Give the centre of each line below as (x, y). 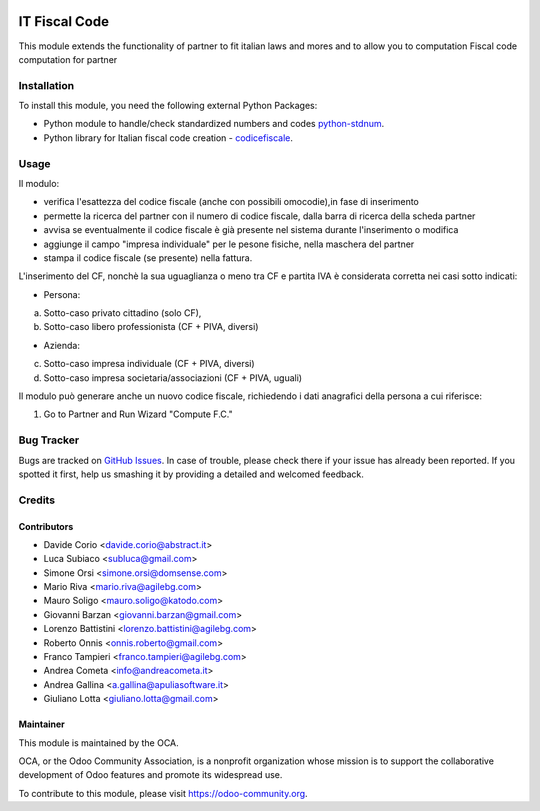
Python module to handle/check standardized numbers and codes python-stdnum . (214, 124)
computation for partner (68, 59)
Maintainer (41, 724)
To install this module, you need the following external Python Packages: (168, 106)
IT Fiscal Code (64, 21)
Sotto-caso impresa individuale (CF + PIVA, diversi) (149, 364)
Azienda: (61, 345)
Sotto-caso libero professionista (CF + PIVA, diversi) (151, 327)
